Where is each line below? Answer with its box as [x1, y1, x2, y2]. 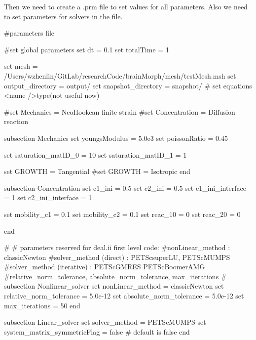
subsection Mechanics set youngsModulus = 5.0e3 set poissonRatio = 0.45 [4, 132, 228, 143]
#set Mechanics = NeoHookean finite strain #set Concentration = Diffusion [4, 106, 235, 117]
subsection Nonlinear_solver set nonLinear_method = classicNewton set [4, 281, 224, 291]
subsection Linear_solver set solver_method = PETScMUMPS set [4, 317, 206, 327]
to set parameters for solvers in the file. [4, 11, 123, 21]
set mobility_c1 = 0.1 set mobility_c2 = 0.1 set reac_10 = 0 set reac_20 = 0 [4, 209, 241, 219]
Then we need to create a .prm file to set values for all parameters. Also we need [4, 1, 248, 11]
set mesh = [4, 61, 38, 71]
